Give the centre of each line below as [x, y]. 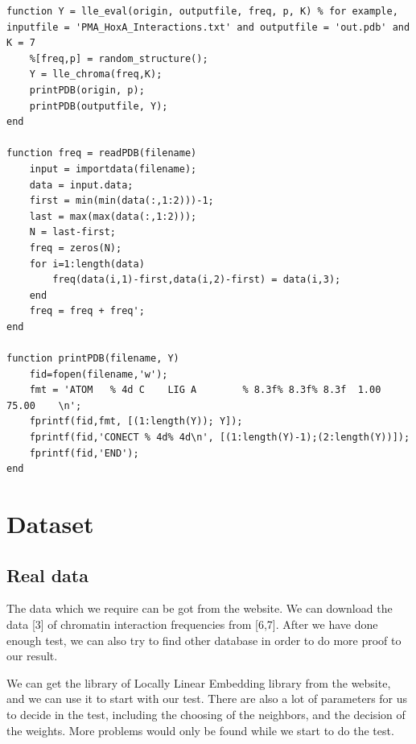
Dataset [50, 523]
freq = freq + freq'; [87, 311]
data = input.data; [81, 185]
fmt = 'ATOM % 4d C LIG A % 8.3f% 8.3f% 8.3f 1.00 [205, 390]
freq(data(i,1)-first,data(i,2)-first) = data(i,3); [197, 280]
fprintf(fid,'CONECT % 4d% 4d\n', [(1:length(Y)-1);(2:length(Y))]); [220, 438]
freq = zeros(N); [76, 248]
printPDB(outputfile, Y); [99, 106]
